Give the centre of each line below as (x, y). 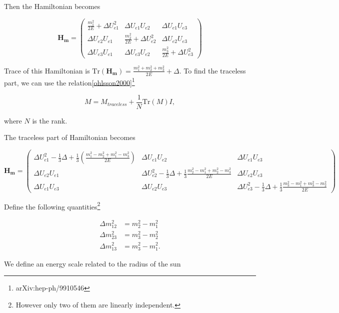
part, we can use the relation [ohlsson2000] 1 (69, 81)
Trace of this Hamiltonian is (47, 70)
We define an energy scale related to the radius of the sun (92, 263)
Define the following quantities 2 (52, 205)
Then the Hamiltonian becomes (52, 6)
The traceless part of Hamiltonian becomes (70, 137)
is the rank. (50, 120)
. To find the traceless (212, 70)
